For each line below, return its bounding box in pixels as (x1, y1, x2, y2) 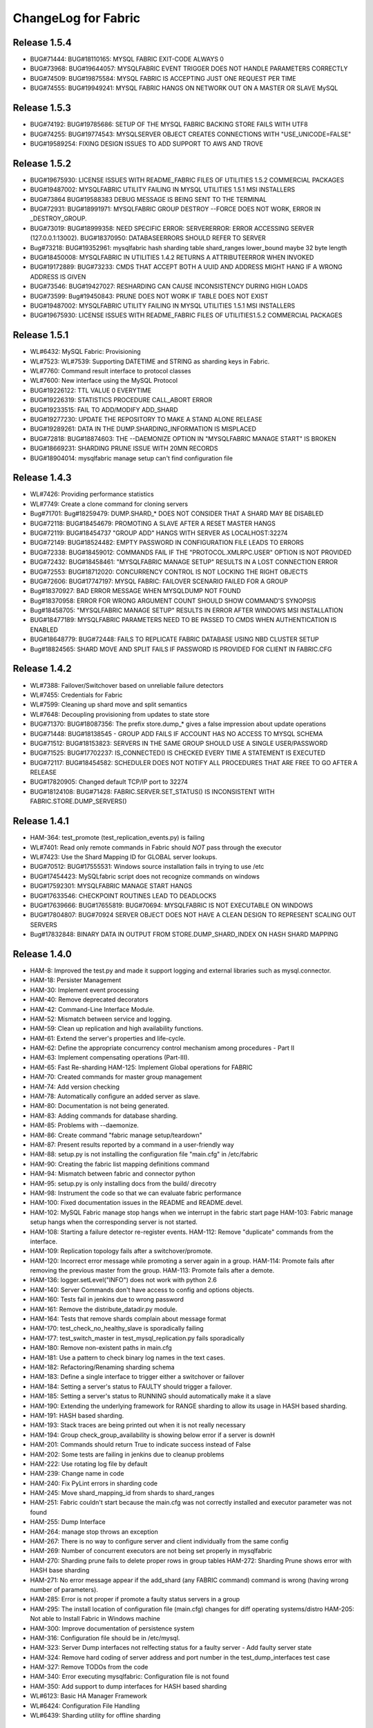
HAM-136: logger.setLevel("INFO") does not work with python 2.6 (30, 1276, 217, 1284)
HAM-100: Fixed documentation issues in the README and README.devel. (30, 1199, 243, 1207)
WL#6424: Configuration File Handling (30, 1701, 140, 1710)
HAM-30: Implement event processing (30, 986, 140, 994)
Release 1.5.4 (12, 37, 72, 48)
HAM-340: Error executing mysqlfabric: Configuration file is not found (30, 1673, 229, 1681)
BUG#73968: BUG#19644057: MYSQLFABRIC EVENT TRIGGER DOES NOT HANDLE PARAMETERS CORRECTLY (30, 64, 348, 73)
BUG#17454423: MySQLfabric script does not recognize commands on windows (30, 872, 260, 881)
